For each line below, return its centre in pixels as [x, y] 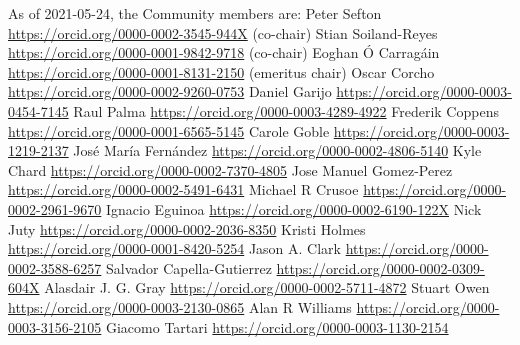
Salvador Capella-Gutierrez [188, 267]
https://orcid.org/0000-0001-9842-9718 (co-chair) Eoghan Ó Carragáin [224, 52]
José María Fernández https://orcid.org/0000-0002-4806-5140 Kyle [277, 150]
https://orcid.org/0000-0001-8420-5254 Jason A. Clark [174, 248]
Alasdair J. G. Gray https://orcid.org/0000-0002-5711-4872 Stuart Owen [267, 287]
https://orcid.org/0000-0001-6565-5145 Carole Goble [169, 130]
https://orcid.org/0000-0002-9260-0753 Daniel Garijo [170, 91]
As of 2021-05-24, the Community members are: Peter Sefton [195, 13]
